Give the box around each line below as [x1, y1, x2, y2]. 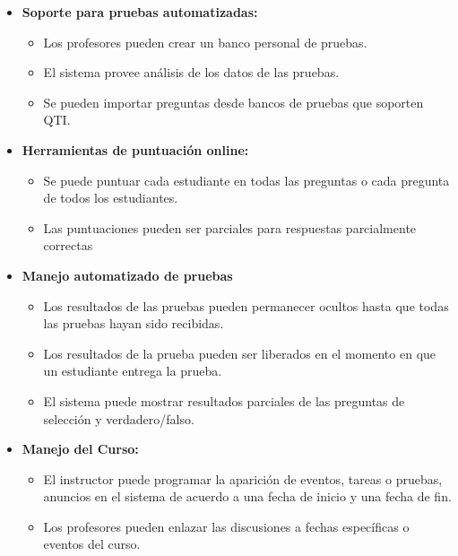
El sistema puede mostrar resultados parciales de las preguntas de [43, 391, 405, 410]
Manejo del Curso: [22, 439, 139, 458]
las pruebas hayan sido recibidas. [43, 314, 224, 333]
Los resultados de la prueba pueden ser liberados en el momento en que [43, 343, 436, 362]
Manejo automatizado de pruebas [22, 265, 233, 284]
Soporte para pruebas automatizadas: [22, 3, 258, 21]
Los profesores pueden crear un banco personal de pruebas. [43, 32, 367, 51]
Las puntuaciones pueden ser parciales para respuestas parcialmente [43, 218, 417, 237]
